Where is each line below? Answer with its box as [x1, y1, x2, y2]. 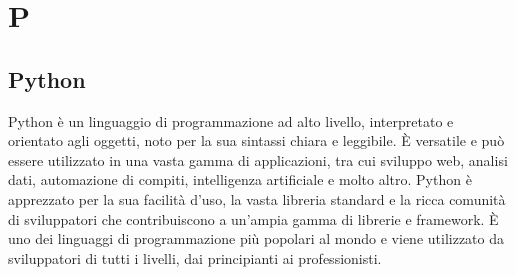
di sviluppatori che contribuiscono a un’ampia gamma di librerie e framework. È [8, 208, 499, 229]
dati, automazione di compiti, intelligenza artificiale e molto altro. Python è [8, 169, 472, 190]
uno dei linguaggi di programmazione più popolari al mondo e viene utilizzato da [8, 228, 505, 249]
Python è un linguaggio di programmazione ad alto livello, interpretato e [8, 110, 454, 131]
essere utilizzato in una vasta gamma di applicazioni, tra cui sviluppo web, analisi [8, 149, 508, 170]
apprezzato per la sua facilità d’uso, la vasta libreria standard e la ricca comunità [8, 188, 506, 209]
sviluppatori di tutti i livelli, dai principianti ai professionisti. [8, 247, 382, 268]
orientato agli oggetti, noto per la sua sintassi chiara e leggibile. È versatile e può [8, 130, 505, 151]
